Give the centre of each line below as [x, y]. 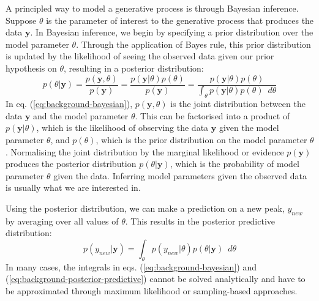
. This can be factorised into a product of [212, 115]
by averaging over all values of [62, 221]
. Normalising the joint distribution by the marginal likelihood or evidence [145, 151]
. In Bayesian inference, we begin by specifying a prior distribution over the [172, 32]
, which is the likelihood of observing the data [122, 128]
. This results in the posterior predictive [200, 221]
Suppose [21, 20]
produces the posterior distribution [71, 164]
